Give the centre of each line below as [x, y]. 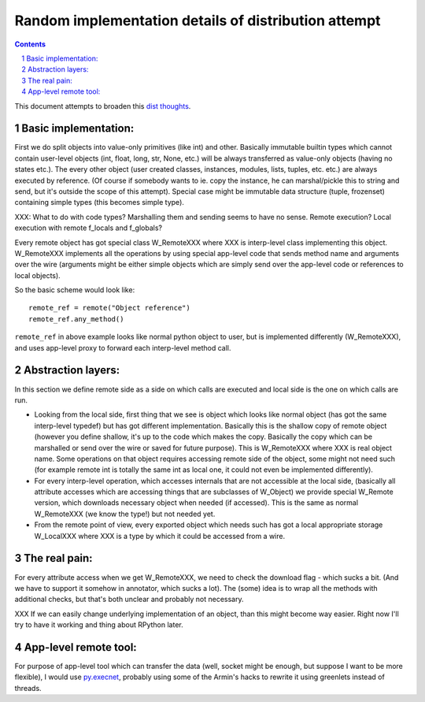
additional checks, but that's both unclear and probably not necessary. [129, 600]
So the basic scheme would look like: [75, 290]
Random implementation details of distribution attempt [198, 20]
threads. [28, 688]
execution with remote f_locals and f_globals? [89, 228]
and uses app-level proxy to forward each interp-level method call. [123, 347]
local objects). [37, 275]
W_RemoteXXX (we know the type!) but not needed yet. [125, 514]
